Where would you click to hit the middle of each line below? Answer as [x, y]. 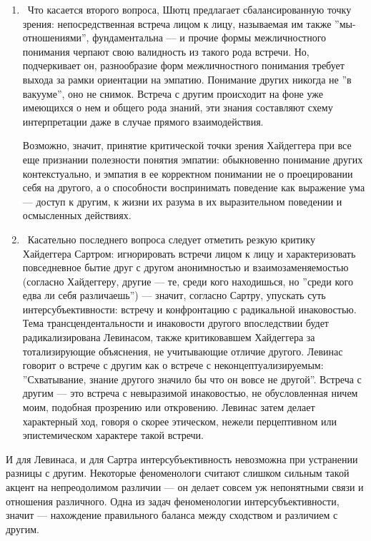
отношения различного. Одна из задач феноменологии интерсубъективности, [173, 501]
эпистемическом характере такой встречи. [113, 435]
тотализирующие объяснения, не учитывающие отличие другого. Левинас [183, 351]
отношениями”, [56, 37]
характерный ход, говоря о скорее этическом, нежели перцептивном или [179, 421]
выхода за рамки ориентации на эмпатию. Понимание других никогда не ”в [187, 79]
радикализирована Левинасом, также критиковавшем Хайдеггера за [169, 337]
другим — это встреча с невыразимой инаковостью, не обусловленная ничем [190, 393]
